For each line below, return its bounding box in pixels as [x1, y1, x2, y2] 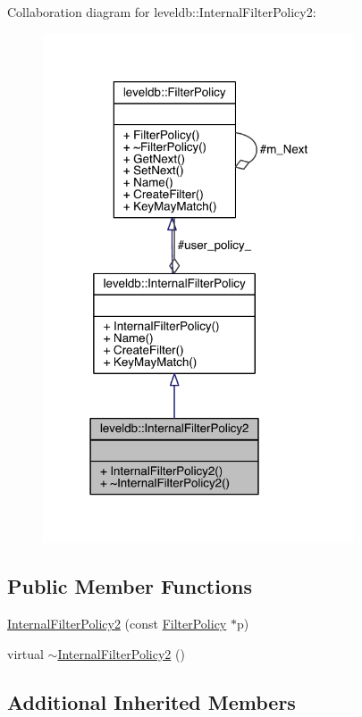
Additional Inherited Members [7, 688, 296, 715]
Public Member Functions [7, 572, 252, 600]
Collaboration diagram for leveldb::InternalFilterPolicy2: [7, 3, 316, 21]
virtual [7, 644, 44, 663]
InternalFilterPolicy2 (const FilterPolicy [7, 614, 227, 633]
